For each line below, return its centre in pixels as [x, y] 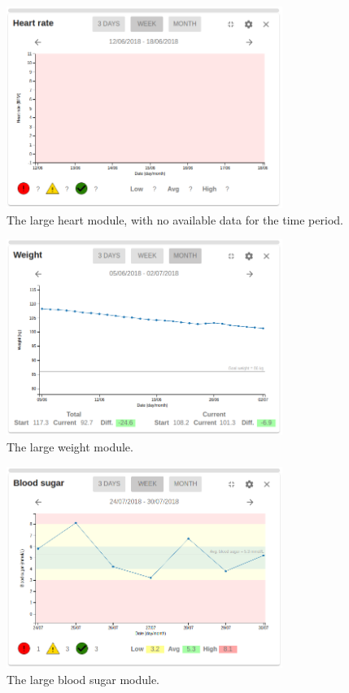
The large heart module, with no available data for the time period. [175, 219]
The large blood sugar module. [83, 679]
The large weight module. [70, 447]
